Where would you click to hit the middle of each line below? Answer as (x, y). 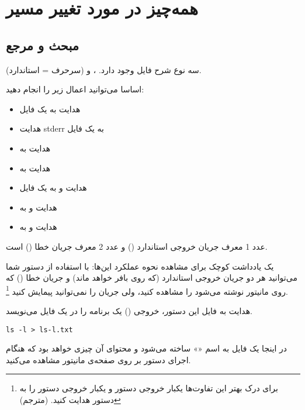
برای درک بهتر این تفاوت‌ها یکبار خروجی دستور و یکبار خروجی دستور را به (149, 388)
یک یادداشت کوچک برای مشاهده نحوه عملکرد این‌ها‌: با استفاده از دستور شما (140, 266)
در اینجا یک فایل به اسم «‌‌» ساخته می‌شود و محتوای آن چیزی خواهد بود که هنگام (147, 348)
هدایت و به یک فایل (53, 187)
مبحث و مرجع (42, 45)
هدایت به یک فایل (50, 108)
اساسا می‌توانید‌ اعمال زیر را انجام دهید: (75, 89)
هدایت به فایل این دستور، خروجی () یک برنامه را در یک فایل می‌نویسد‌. (129, 310)
